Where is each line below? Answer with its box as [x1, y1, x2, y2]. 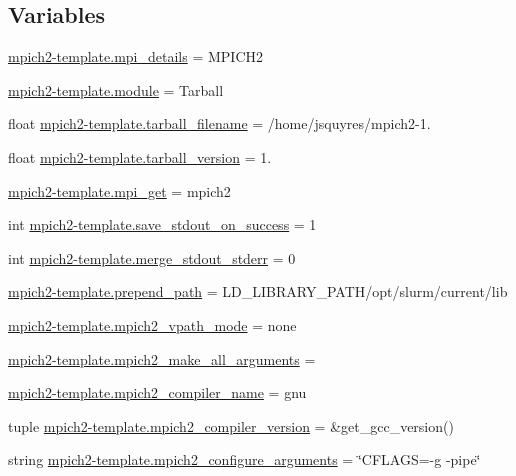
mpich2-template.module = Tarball [8, 79, 224, 100]
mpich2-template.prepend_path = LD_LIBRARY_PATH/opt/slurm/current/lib [8, 281, 508, 302]
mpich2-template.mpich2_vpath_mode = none [8, 314, 297, 335]
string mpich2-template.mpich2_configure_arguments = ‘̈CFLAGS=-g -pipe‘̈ [8, 449, 481, 470]
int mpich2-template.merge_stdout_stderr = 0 [8, 247, 296, 268]
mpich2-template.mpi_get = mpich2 [8, 180, 231, 201]
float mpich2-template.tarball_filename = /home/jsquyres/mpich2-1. [8, 113, 431, 134]
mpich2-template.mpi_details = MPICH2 [8, 46, 263, 67]
